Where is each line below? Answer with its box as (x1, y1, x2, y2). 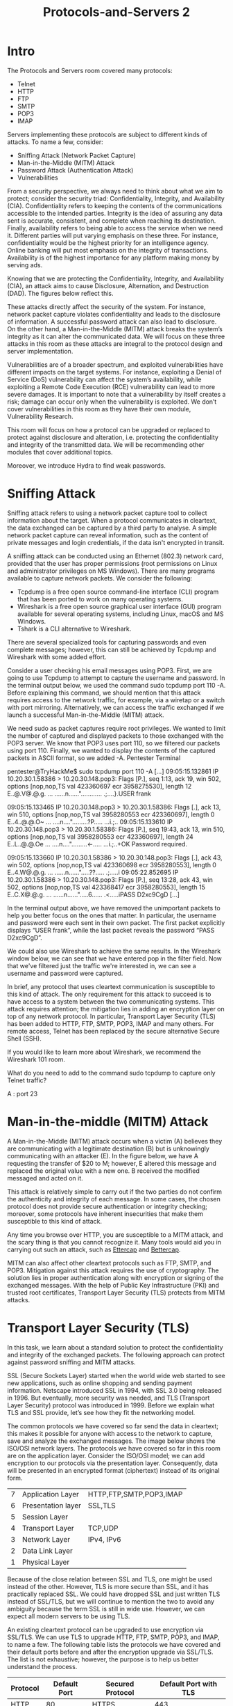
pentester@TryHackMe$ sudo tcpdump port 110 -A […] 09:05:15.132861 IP (7, 767, 219, 775)
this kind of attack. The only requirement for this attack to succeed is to (7, 990, 212, 998)
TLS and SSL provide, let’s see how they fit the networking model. (7, 1408, 196, 1416)
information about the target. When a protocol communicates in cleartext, (7, 516, 217, 524)
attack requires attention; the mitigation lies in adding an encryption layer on (7, 1004, 225, 1013)
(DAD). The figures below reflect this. (7, 289, 114, 297)
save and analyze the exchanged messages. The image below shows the (7, 1437, 216, 1445)
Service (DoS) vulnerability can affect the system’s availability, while (7, 375, 202, 384)
